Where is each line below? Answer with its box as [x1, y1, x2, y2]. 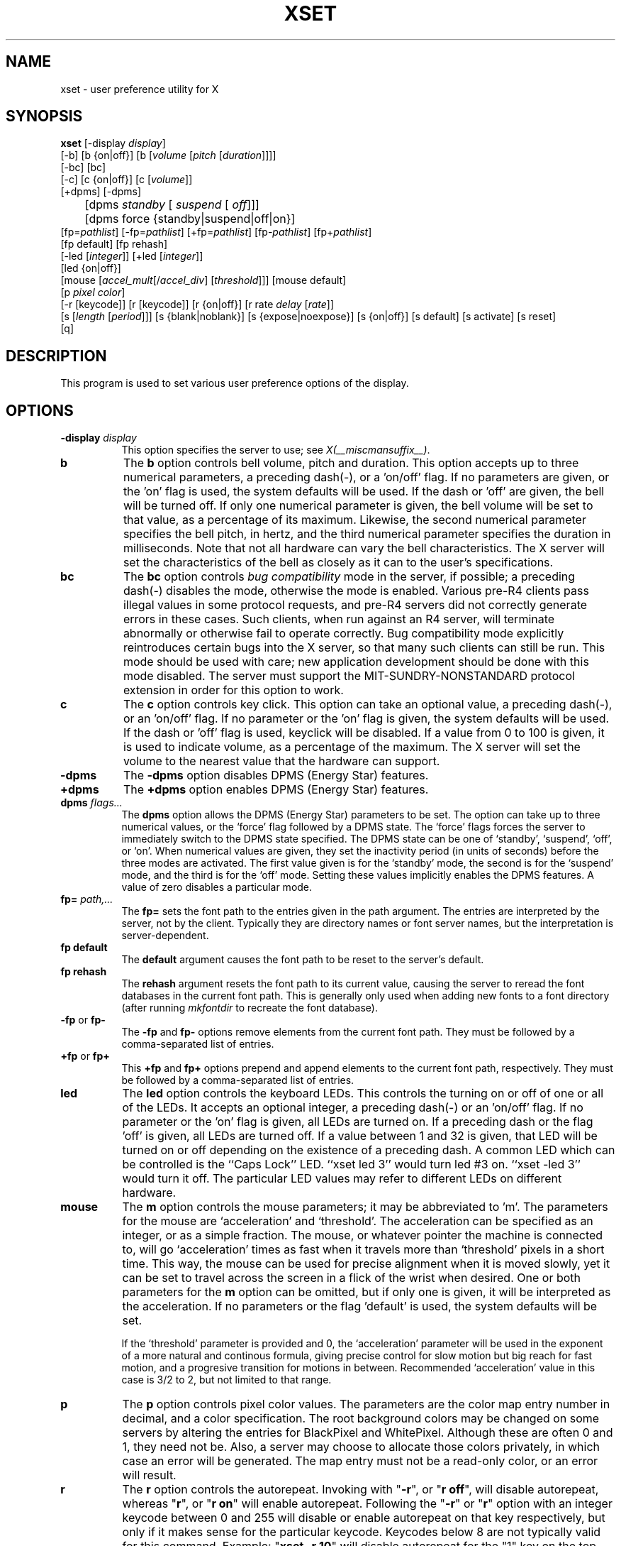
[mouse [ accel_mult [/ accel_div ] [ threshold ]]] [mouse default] [60, 274, 347, 287]
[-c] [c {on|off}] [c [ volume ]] [60, 173, 193, 186]
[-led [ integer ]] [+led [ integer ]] [60, 250, 203, 263]
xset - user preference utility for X [60, 82, 219, 95]
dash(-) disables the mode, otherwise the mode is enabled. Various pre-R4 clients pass [123, 583, 589, 598]
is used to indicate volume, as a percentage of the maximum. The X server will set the [123, 740, 581, 755]
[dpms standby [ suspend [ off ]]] [84, 197, 259, 212]
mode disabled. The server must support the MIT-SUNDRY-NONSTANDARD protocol [123, 669, 575, 684]
